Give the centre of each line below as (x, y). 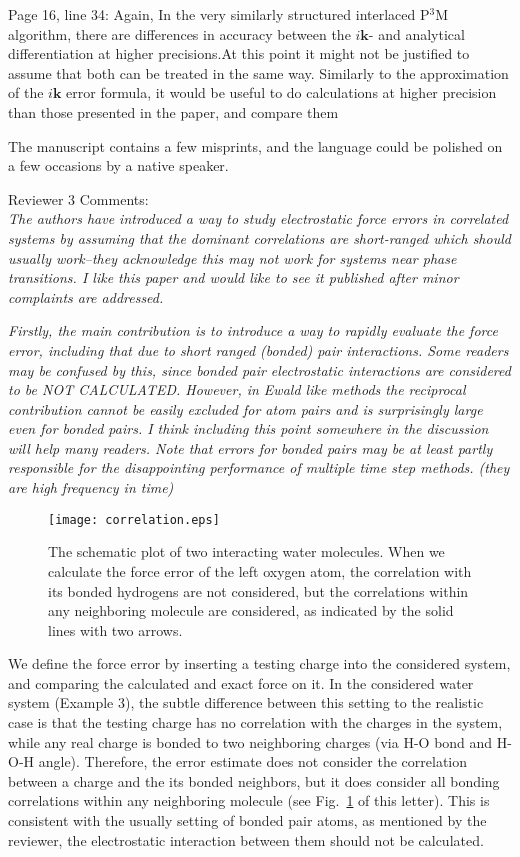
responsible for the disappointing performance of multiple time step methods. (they (259, 467)
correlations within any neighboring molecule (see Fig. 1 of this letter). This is (249, 800)
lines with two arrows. (115, 629)
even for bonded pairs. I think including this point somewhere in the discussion (248, 428)
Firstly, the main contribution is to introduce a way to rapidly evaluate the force (253, 330)
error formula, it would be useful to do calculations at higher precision (281, 92)
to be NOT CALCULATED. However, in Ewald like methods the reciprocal (237, 389)
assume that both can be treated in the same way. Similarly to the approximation (258, 72)
